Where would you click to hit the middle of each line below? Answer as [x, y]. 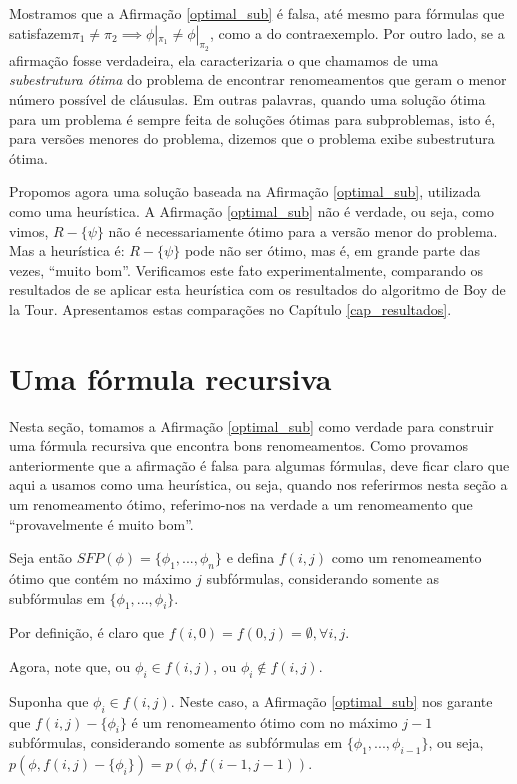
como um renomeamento [406, 557]
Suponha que [49, 700]
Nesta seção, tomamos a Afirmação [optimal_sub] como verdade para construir [251, 425]
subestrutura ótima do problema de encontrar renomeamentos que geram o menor [258, 79]
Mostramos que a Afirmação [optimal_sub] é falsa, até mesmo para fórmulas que [257, 13]
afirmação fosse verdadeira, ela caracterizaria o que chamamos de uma [224, 59]
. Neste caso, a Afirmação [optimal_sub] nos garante [331, 700]
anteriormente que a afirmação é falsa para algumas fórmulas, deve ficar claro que [259, 464]
